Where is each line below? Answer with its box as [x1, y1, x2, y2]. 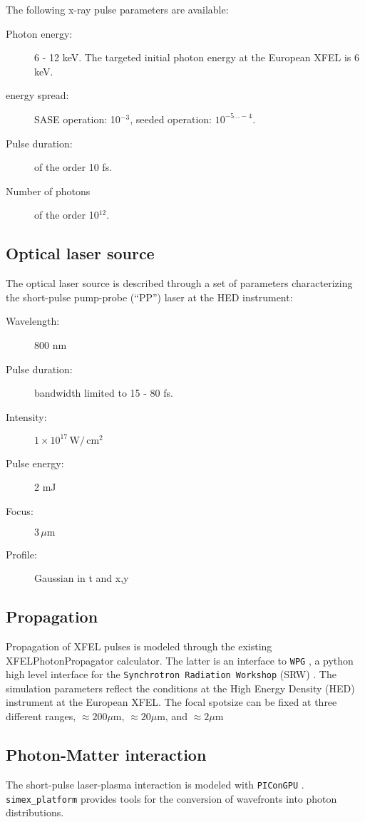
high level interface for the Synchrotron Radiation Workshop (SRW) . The [6, 667, 336, 682]
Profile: [6, 546, 37, 561]
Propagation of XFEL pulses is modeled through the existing [6, 638, 272, 653]
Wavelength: [6, 313, 60, 328]
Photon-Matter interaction [6, 744, 207, 766]
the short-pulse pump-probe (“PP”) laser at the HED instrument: [6, 289, 293, 304]
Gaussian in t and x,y [34, 571, 129, 586]
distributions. [6, 805, 64, 820]
